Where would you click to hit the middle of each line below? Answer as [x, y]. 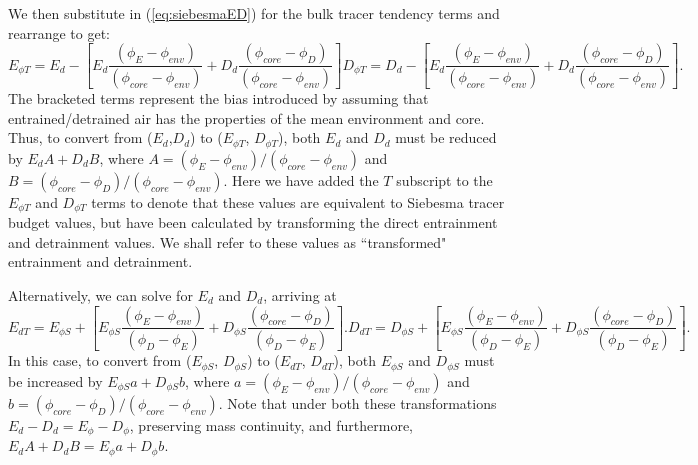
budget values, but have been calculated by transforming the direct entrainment [253, 222]
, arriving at [300, 294]
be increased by [55, 380]
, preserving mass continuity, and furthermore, [271, 424]
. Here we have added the [301, 179]
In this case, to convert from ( [100, 360]
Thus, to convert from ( [80, 137]
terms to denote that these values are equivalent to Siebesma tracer [298, 201]
